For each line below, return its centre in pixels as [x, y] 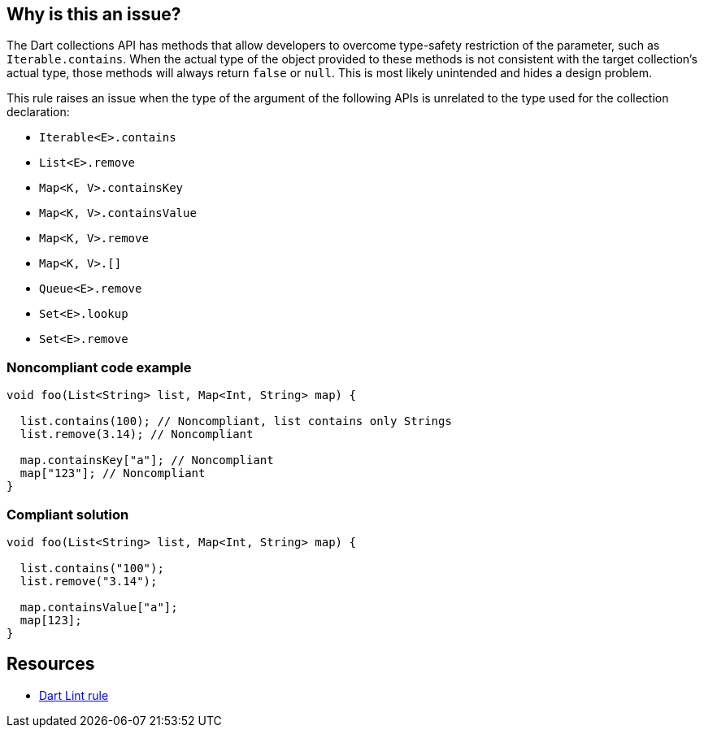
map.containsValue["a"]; [99, 607]
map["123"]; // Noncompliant [113, 473]
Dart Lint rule [74, 695]
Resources [51, 664]
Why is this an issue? [94, 14]
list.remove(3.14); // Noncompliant [137, 434]
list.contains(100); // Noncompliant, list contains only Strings [236, 421]
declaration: [38, 112]
